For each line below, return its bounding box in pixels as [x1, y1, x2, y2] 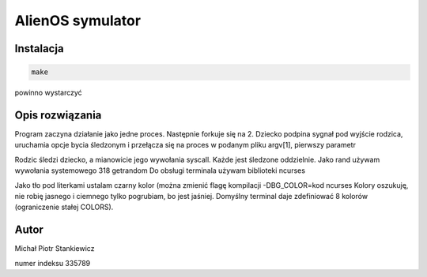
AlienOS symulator [14, 12, 142, 29]
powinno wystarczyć [14, 88, 82, 98]
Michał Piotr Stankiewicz [14, 244, 95, 253]
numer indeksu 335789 [14, 258, 91, 268]
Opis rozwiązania [14, 108, 102, 122]
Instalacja [14, 42, 64, 55]
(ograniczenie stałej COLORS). [14, 202, 114, 212]
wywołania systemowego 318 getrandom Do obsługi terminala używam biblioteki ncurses [14, 166, 306, 175]
